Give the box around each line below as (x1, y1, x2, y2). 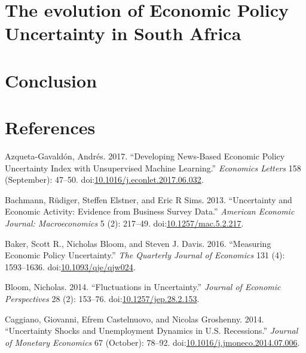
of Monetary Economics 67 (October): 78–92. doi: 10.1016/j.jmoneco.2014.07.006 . (5, 336, 300, 348)
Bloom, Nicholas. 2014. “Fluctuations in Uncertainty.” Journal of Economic (5, 280, 281, 293)
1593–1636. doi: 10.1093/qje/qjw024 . (5, 260, 136, 273)
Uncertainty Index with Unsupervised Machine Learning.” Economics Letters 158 (5, 161, 301, 174)
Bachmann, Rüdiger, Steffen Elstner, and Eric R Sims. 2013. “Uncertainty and (5, 193, 292, 206)
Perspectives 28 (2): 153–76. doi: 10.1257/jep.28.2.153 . (5, 292, 200, 304)
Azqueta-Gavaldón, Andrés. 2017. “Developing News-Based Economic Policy (5, 150, 285, 162)
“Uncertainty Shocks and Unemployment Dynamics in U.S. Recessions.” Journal (5, 324, 298, 337)
